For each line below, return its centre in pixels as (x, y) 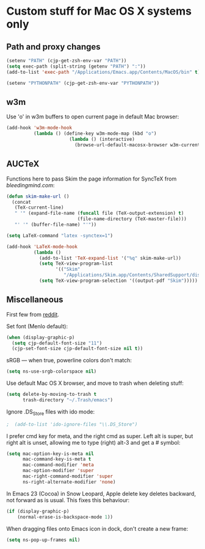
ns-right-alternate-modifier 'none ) (69, 482)
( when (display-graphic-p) (41, 337)
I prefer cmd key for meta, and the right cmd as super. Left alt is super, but (100, 436)
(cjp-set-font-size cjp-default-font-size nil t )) (77, 349)
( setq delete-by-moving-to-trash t (52, 395)
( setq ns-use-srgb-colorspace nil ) (52, 371)
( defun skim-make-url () (38, 196)
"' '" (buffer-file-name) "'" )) (56, 224)
